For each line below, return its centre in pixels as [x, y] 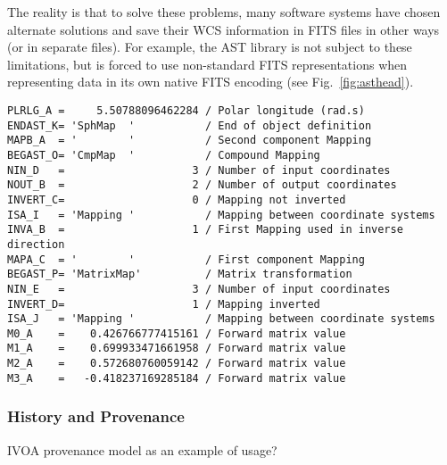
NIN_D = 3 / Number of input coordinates [199, 170]
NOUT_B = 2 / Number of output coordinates [202, 185]
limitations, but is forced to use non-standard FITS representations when [207, 64]
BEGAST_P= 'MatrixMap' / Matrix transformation [180, 274]
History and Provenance [96, 416]
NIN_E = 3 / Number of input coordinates [199, 289]
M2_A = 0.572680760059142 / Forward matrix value [177, 364]
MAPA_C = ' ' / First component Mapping [186, 259]
